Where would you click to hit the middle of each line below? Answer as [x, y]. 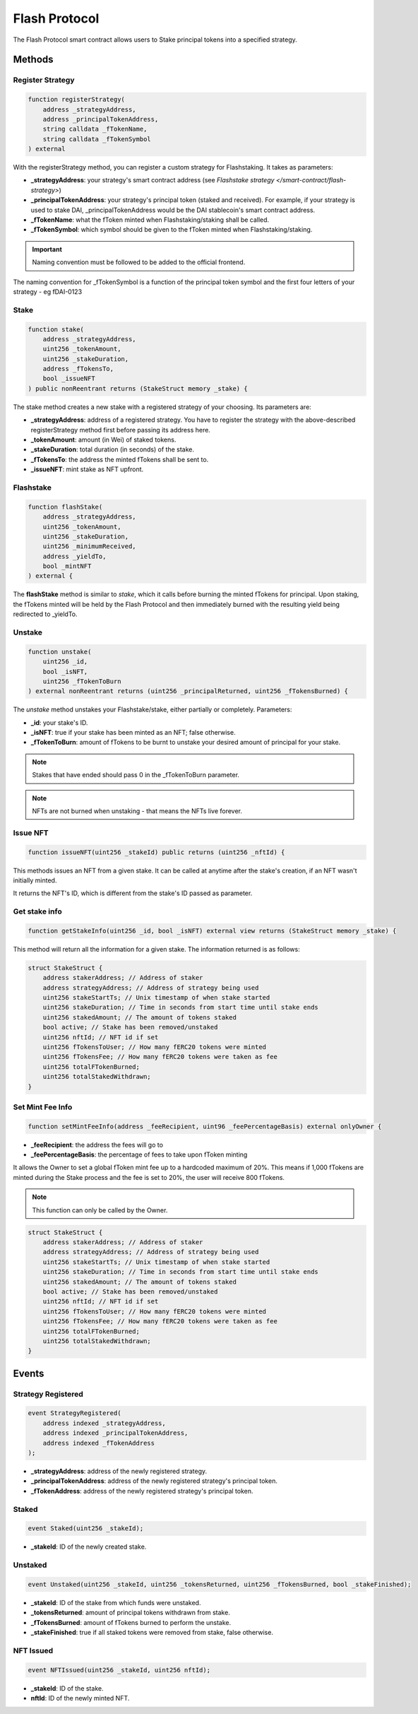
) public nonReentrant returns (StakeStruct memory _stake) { [138, 388]
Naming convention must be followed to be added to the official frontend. [139, 262]
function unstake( [60, 651]
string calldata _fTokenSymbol [97, 139]
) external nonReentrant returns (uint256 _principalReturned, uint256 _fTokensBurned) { [188, 691]
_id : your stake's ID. [59, 722]
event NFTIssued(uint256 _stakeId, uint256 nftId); [119, 1670]
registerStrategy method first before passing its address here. [121, 430]
